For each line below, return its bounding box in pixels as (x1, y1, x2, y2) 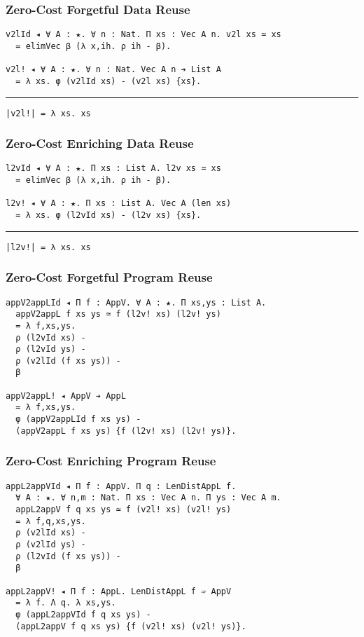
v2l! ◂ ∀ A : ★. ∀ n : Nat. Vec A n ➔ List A (6, 64, 221, 75)
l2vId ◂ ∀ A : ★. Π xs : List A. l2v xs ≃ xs (6, 163, 221, 174)
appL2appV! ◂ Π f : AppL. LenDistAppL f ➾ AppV (6, 586, 232, 596)
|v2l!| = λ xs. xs (6, 108, 91, 118)
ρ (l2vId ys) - (15, 344, 86, 355)
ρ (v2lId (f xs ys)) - (15, 355, 121, 366)
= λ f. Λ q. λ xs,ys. (15, 598, 116, 608)
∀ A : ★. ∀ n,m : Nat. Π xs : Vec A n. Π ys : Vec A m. (15, 493, 281, 503)
